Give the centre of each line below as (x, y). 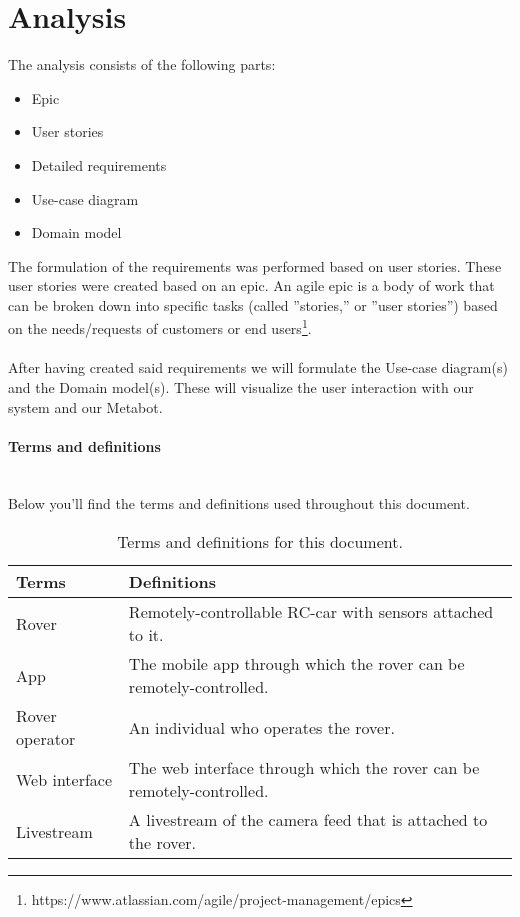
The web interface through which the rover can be (304, 768)
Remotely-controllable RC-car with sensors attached (311, 612)
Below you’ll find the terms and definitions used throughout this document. (239, 503)
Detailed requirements (99, 164)
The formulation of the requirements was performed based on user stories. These (255, 265)
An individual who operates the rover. (261, 727)
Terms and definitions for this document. (260, 542)
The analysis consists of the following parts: (142, 64)
